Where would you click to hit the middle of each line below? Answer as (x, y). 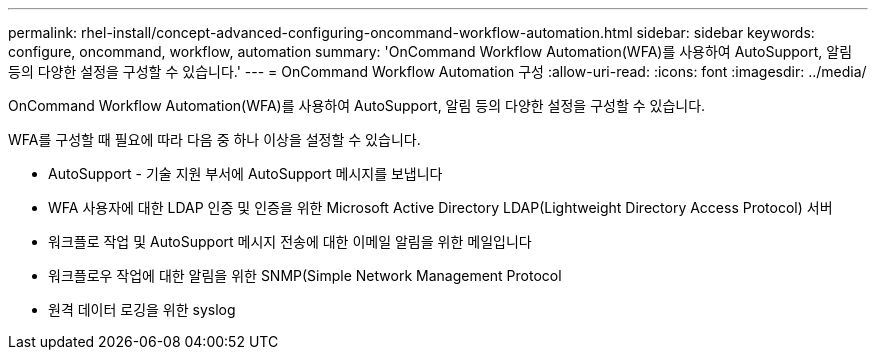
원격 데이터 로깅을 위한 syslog (142, 309)
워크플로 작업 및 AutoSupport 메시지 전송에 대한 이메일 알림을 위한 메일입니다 (290, 241)
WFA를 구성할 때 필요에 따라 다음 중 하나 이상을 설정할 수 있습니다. (214, 139)
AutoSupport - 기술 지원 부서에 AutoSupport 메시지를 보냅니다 (245, 173)
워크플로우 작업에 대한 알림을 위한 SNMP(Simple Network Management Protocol (305, 275)
